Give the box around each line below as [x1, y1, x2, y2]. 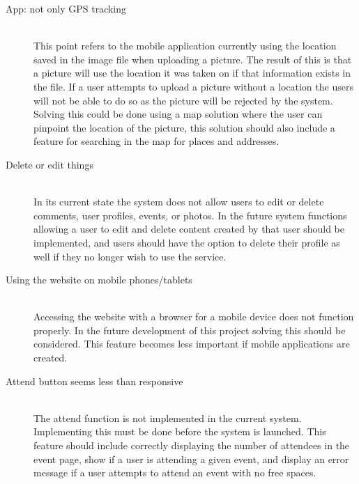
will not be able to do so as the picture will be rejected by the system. [33, 93, 333, 107]
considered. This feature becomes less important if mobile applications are [33, 336, 350, 351]
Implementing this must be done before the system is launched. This [33, 424, 326, 439]
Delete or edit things [6, 157, 93, 171]
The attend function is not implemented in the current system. [33, 410, 302, 425]
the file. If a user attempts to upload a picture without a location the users [33, 79, 353, 93]
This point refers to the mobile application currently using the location [33, 38, 337, 53]
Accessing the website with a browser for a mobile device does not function [33, 309, 354, 324]
